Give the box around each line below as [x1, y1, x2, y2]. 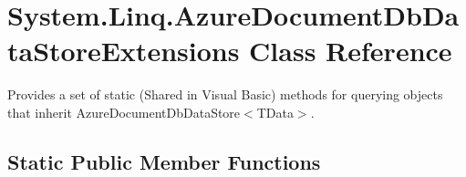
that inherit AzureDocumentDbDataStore [7, 102, 241, 121]
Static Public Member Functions [7, 147, 321, 175]
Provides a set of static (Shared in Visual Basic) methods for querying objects [7, 85, 443, 104]
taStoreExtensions [7, 32, 240, 69]
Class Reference [249, 32, 452, 69]
